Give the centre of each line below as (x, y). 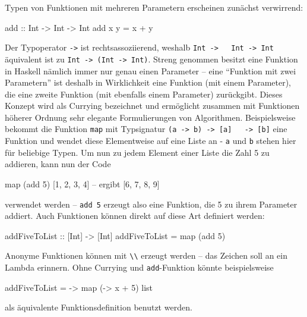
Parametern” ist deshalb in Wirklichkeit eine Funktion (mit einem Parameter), (148, 82)
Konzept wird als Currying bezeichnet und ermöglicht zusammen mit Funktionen (152, 106)
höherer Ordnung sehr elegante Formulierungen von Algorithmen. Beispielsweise (150, 117)
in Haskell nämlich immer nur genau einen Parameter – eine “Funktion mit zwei (151, 70)
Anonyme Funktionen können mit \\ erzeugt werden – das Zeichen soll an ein (146, 255)
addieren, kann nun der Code (58, 164)
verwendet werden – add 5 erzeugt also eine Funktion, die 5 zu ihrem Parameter (151, 204)
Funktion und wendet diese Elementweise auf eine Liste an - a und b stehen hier (151, 141)
